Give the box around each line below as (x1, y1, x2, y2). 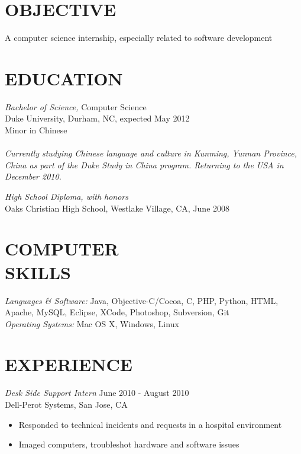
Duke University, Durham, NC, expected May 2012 (5, 112, 190, 124)
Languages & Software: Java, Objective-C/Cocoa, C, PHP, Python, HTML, (5, 294, 279, 306)
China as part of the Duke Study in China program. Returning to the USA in (5, 158, 284, 171)
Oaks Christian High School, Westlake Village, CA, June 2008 (5, 202, 230, 214)
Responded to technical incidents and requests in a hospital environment (18, 418, 282, 430)
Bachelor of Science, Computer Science (5, 100, 147, 113)
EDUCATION (5, 66, 123, 90)
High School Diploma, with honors (5, 190, 129, 202)
